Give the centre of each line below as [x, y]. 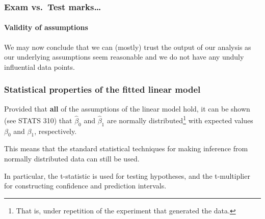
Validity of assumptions [46, 27]
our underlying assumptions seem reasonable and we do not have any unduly [124, 57]
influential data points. [39, 66]
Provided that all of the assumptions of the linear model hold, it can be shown [127, 108]
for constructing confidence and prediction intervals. [85, 186]
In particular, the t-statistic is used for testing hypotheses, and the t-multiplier [127, 175]
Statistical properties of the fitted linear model [102, 89]
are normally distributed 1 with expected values [180, 119]
